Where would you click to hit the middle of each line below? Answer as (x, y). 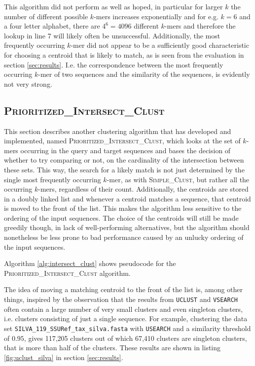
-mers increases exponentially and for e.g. (156, 16)
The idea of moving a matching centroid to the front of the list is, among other (124, 289)
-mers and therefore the (200, 26)
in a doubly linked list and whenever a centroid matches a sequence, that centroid (127, 198)
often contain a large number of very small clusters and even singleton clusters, (124, 309)
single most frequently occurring (53, 179)
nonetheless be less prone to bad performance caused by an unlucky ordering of (124, 237)
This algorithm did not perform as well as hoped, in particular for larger (113, 6)
